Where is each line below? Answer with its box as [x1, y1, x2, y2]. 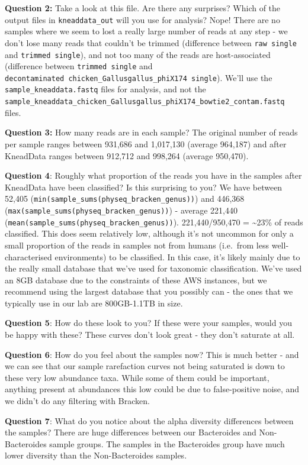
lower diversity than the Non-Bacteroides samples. [5, 449, 187, 461]
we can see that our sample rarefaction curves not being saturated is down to [5, 360, 285, 372]
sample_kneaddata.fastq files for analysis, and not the [5, 83, 206, 95]
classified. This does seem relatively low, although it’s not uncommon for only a [5, 227, 294, 240]
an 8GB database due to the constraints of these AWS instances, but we [5, 273, 267, 286]
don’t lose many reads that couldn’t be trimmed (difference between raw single [5, 36, 297, 49]
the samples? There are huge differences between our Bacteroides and [5, 426, 256, 438]
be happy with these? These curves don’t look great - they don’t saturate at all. [5, 328, 295, 341]
